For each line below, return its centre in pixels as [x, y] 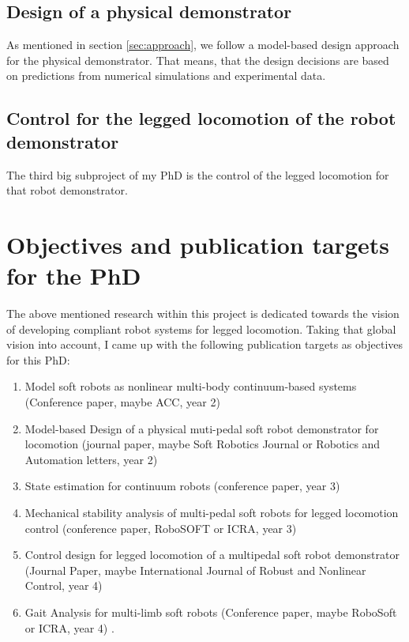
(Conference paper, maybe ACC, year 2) [122, 402]
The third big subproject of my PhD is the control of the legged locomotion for [198, 174]
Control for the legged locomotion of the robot [201, 118]
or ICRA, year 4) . [69, 627]
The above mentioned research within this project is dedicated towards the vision [203, 313]
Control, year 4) [64, 585]
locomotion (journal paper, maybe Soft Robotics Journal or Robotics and [203, 444]
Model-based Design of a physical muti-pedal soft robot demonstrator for [202, 428]
